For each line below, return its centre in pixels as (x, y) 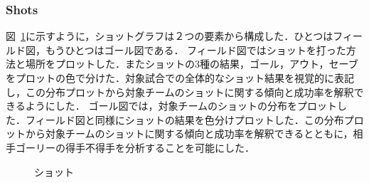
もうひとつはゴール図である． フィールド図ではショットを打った (196, 49)
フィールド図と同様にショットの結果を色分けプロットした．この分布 (184, 119)
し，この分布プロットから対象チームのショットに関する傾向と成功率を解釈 (180, 91)
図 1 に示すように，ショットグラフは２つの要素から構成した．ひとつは (170, 36)
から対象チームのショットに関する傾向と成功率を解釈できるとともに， (189, 134)
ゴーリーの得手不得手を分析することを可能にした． (135, 147)
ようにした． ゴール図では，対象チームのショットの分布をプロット (181, 106)
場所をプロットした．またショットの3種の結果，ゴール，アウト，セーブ (192, 64)
